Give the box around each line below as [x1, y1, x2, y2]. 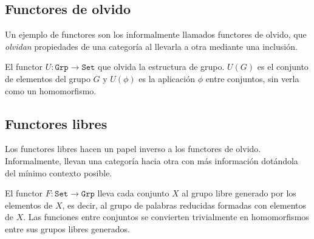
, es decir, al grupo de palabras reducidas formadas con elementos [62, 198, 306, 211]
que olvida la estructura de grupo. [98, 60, 225, 73]
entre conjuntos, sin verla [205, 72, 299, 85]
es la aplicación [138, 72, 195, 85]
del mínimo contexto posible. [5, 166, 112, 179]
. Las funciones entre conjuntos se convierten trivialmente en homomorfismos [23, 210, 309, 223]
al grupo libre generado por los [182, 187, 296, 199]
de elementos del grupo [5, 72, 90, 85]
